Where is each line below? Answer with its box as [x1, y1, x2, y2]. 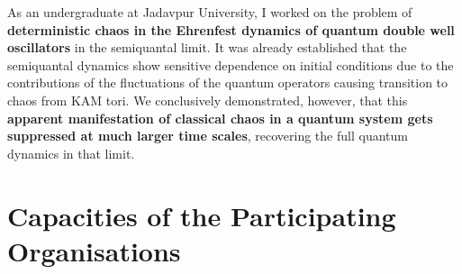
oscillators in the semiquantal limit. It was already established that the [7, 38, 407, 57]
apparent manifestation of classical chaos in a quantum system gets [7, 108, 433, 127]
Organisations [7, 232, 181, 269]
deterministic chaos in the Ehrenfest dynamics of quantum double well [7, 20, 455, 39]
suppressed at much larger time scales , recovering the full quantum [7, 126, 408, 145]
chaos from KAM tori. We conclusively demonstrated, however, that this [7, 90, 408, 109]
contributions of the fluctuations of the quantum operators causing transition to [7, 73, 448, 92]
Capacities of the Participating [7, 196, 396, 233]
